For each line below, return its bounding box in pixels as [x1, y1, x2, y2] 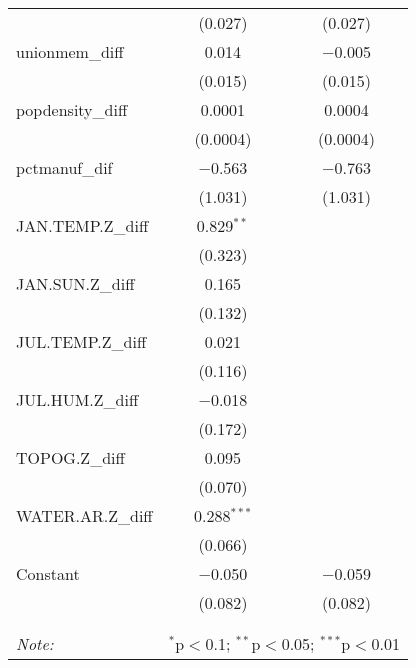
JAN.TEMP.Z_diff [16, 214, 149, 237]
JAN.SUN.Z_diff [16, 272, 135, 295]
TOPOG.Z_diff [16, 446, 125, 469]
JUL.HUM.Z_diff [16, 388, 139, 411]
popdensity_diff [16, 98, 128, 121]
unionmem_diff [16, 40, 124, 63]
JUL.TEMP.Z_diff [16, 330, 147, 353]
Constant [16, 562, 80, 585]
